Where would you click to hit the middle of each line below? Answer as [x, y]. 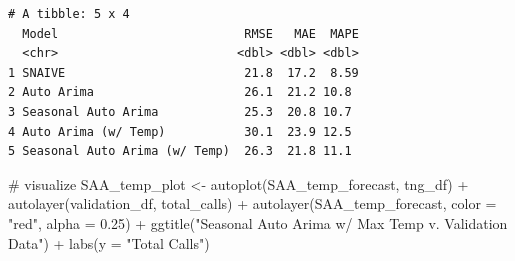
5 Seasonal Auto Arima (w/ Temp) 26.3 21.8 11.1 [180, 151]
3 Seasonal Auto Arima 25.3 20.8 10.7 [180, 111]
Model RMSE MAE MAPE [190, 33]
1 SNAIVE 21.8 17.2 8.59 [183, 72]
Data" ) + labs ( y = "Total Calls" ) [109, 242]
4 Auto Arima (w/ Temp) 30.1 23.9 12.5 [180, 131]
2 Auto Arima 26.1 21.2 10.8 [180, 92]
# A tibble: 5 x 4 [69, 14]
